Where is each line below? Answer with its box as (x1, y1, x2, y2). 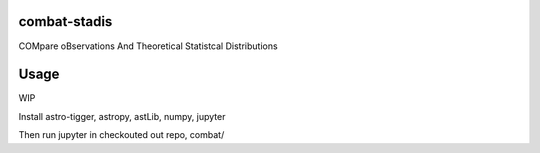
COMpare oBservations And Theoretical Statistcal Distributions (18, 40, 279, 52)
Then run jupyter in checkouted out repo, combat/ (18, 129, 225, 141)
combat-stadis (18, 13, 113, 30)
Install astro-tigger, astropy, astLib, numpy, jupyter (18, 110, 226, 122)
